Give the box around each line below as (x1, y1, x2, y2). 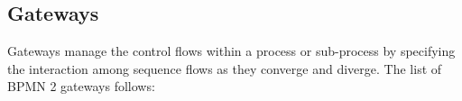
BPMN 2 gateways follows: (7, 77, 155, 96)
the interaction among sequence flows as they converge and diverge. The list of (7, 59, 442, 78)
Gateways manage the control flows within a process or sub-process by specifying (7, 41, 456, 60)
